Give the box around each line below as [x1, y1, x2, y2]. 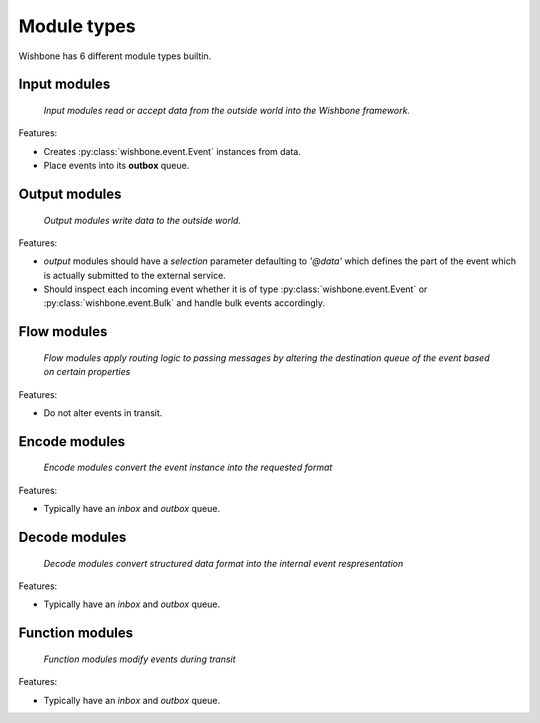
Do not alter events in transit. [43, 407, 163, 419]
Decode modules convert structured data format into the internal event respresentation [43, 557, 404, 569]
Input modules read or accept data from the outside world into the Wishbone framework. [43, 104, 410, 116]
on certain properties [43, 366, 131, 378]
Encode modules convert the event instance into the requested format [43, 461, 333, 474]
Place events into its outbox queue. [43, 160, 190, 172]
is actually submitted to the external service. [43, 269, 227, 281]
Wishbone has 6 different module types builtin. [18, 50, 212, 62]
